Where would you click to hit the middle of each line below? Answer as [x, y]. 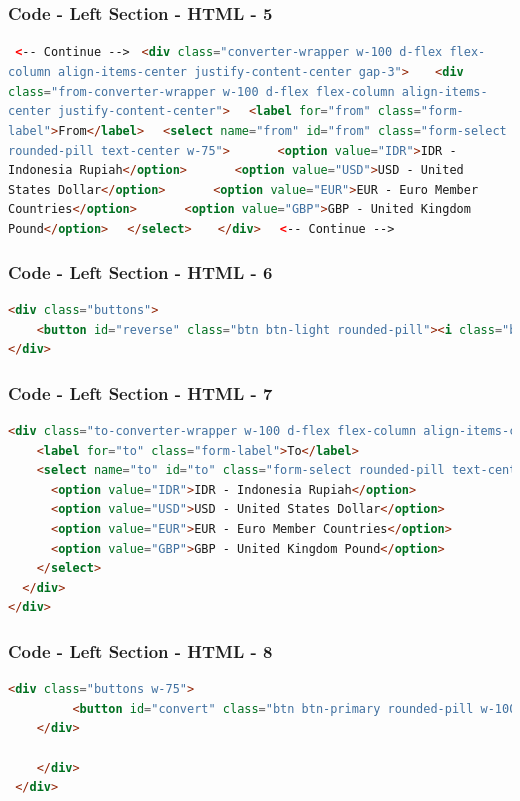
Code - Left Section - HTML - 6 [140, 271]
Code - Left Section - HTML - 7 [140, 392]
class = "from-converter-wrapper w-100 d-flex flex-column [201, 91]
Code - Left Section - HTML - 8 [140, 650]
